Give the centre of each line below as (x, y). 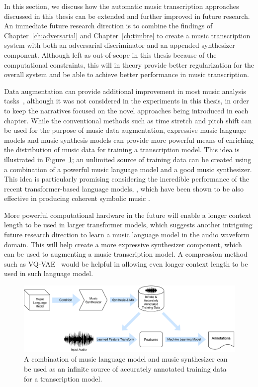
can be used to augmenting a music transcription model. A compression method (126, 254)
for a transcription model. (63, 378)
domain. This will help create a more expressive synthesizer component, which (123, 244)
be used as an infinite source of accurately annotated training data (125, 368)
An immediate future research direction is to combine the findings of (108, 26)
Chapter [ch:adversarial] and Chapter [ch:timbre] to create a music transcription (127, 35)
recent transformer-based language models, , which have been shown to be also (124, 188)
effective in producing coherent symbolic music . (77, 198)
